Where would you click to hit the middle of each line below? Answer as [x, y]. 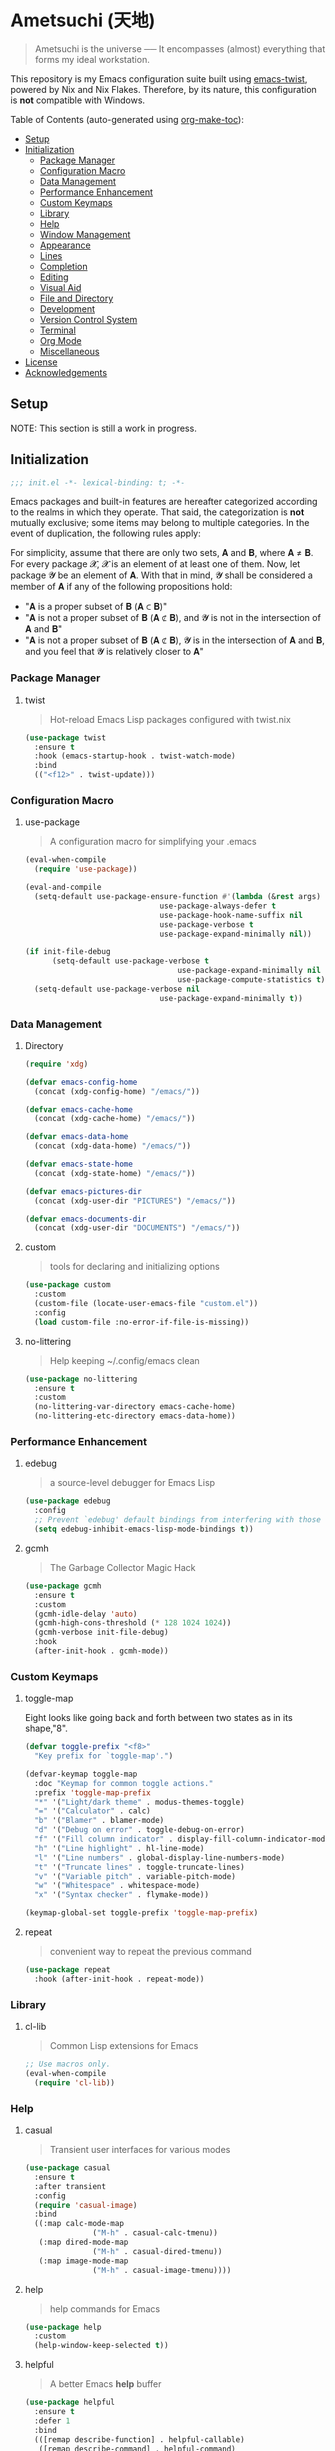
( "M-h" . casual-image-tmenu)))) [162, 2270]
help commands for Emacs [105, 2308]
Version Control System [88, 319]
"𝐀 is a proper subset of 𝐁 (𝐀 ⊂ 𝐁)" [96, 607]
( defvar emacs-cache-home [78, 1109]
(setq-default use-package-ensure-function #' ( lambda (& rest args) [178, 897]
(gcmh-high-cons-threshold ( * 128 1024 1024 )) [133, 1623]
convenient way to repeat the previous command [150, 1952]
